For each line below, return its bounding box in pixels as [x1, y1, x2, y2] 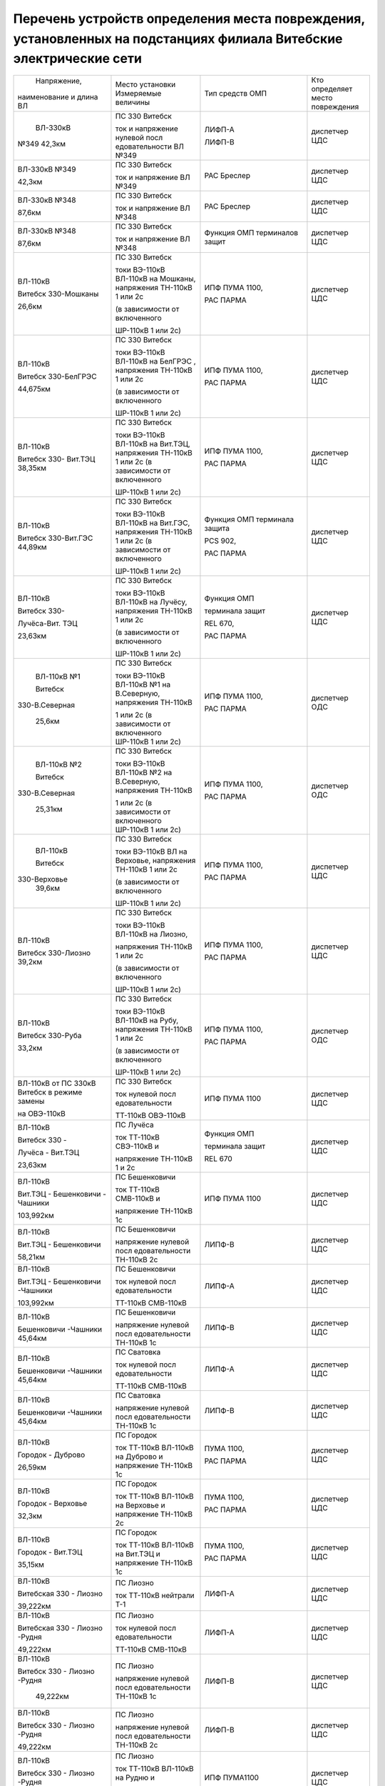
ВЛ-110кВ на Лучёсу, [115, 597, 188, 607]
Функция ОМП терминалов [204, 228, 299, 238]
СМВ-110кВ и [115, 1194, 160, 1204]
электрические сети [13, 51, 143, 67]
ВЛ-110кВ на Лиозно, [115, 929, 188, 939]
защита [204, 524, 230, 534]
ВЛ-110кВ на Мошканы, [115, 274, 196, 284]
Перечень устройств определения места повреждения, [13, 11, 365, 26]
